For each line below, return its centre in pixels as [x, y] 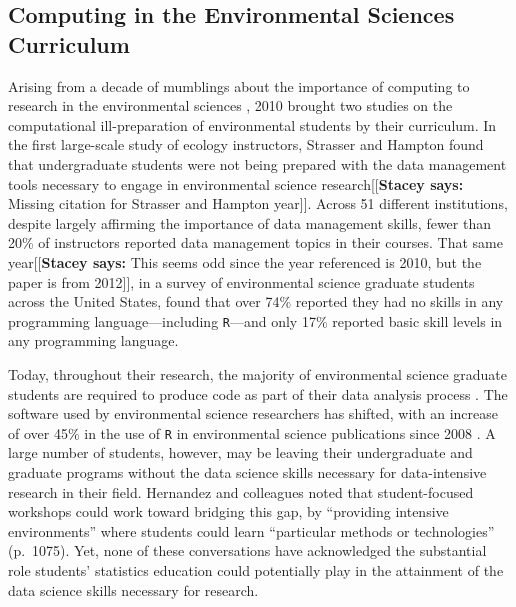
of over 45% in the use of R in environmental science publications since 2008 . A [252, 432]
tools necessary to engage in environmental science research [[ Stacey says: [236, 183]
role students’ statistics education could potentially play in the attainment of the [256, 569]
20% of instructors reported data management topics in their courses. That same [255, 242]
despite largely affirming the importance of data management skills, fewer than [249, 222]
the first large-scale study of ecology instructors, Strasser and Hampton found [246, 144]
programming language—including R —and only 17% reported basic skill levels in [255, 320]
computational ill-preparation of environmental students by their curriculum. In [252, 124]
